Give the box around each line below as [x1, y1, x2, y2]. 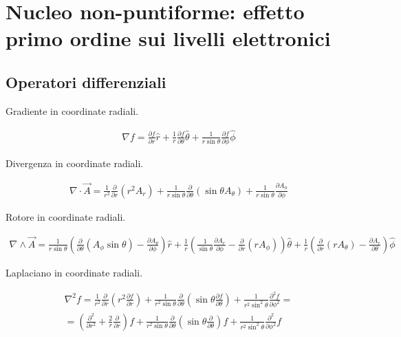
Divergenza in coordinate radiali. [6, 155, 144, 170]
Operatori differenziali [6, 71, 166, 92]
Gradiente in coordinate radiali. [6, 103, 139, 118]
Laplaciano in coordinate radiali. [6, 265, 143, 279]
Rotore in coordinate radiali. [6, 210, 126, 224]
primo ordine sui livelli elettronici [6, 24, 331, 52]
